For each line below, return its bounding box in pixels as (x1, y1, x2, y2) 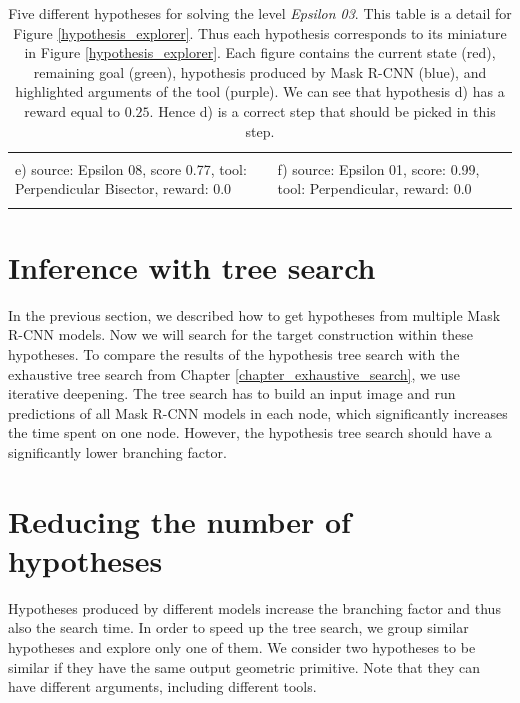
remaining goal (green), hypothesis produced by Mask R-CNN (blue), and (33, 61, 487, 82)
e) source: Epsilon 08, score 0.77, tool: (15, 158, 247, 179)
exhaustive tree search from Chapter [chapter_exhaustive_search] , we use (8, 363, 461, 384)
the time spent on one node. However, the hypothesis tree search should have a (8, 422, 492, 443)
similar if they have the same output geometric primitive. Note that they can (8, 656, 480, 677)
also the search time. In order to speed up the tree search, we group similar (8, 617, 469, 638)
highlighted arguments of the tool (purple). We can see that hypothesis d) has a (15, 81, 505, 102)
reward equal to (24, 100, 121, 121)
